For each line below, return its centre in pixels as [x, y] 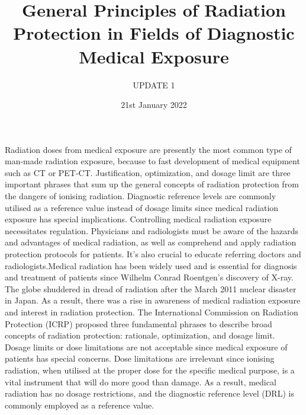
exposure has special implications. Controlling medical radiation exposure [138, 219]
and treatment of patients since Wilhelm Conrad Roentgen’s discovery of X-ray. [149, 277]
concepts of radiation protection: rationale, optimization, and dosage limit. [140, 335]
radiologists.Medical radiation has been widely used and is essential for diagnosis [151, 265]
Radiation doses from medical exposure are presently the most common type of [148, 149]
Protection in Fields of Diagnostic [154, 33]
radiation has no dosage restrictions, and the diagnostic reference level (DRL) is [149, 393]
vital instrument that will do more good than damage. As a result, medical [141, 382]
